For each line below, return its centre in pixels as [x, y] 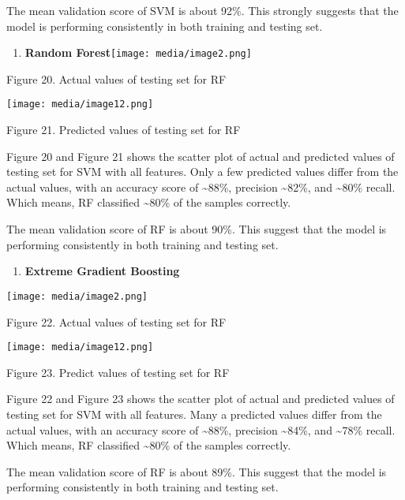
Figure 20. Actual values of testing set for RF [116, 78]
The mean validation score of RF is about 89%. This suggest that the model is [197, 471]
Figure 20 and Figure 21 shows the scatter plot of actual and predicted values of [201, 156]
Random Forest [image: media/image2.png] [138, 52]
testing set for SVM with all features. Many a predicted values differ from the [194, 414]
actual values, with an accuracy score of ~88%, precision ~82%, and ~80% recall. [201, 187]
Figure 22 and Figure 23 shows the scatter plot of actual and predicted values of [201, 399]
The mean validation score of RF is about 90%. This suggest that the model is [197, 229]
